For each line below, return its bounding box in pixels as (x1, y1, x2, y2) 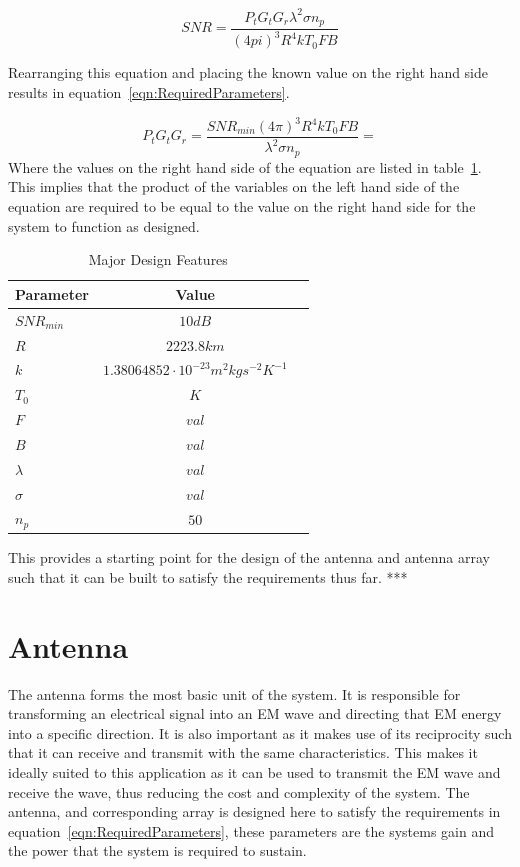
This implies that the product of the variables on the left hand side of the (8, 176, 460, 197)
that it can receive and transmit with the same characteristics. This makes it (8, 742, 478, 763)
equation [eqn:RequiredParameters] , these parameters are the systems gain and (8, 820, 495, 841)
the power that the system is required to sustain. (8, 840, 307, 861)
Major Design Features (88, 249, 228, 270)
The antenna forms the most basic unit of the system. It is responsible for (8, 683, 461, 704)
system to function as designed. (8, 215, 200, 236)
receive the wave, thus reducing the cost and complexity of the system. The (8, 781, 470, 802)
